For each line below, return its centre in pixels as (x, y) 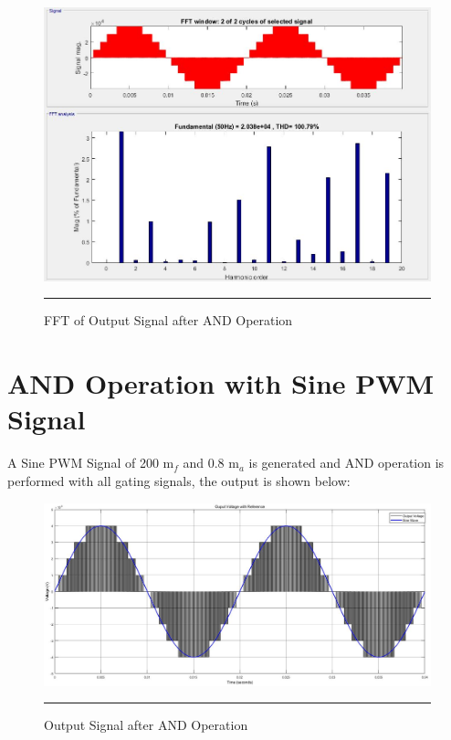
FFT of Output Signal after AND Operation (168, 320)
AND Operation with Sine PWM (221, 383)
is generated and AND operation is (346, 463)
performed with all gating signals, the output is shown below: (179, 480)
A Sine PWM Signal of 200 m (91, 463)
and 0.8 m (211, 463)
